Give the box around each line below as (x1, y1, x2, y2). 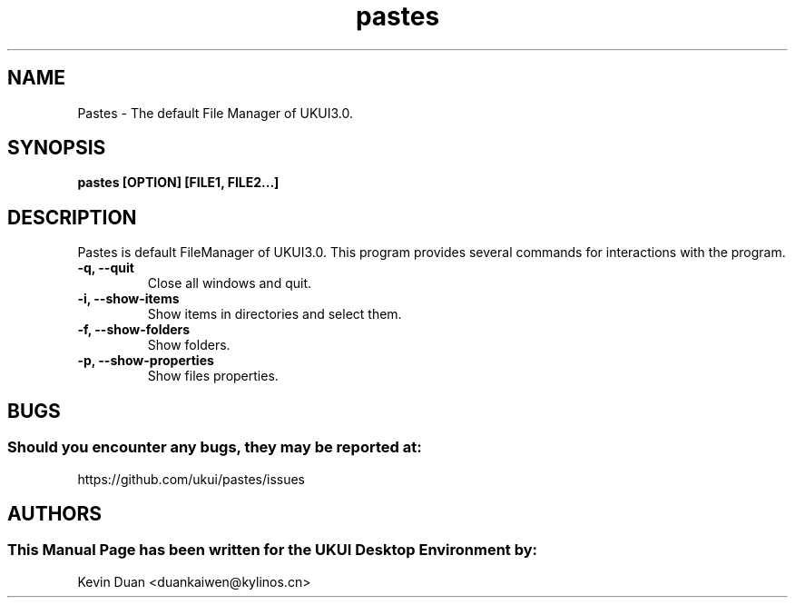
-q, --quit (77, 260, 134, 276)
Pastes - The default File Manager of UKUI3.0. (77, 104, 354, 121)
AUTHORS (7, 501, 103, 525)
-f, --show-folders (77, 322, 191, 338)
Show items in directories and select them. (147, 306, 402, 322)
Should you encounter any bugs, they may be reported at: (7, 438, 422, 457)
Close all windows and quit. (147, 275, 311, 292)
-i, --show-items (77, 291, 180, 307)
